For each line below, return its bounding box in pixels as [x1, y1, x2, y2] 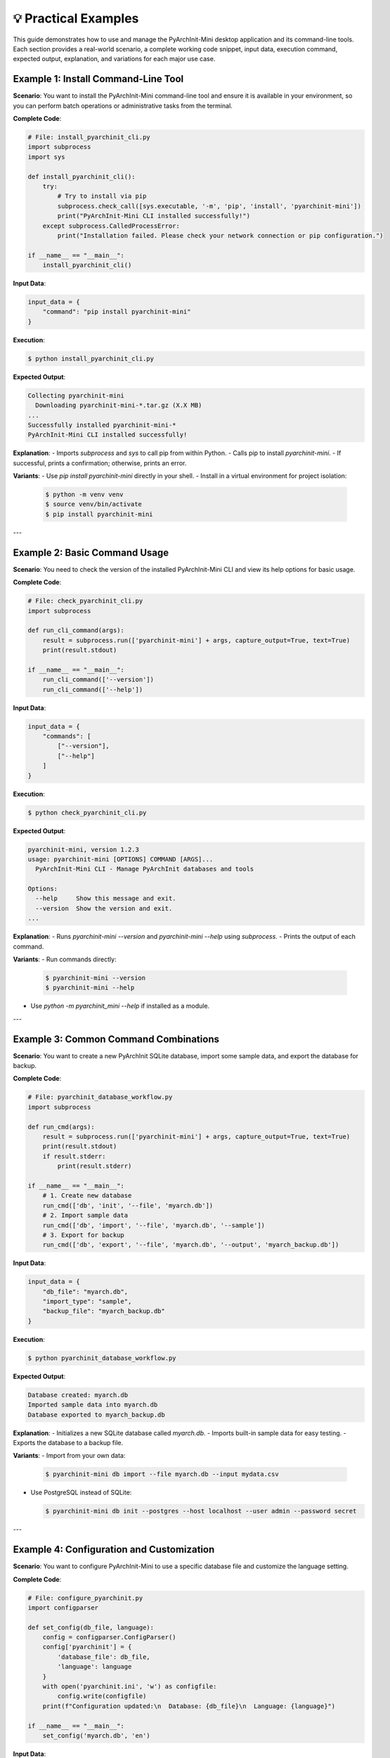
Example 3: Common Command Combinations [13, 1033, 219, 1045]
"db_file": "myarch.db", [42, 1288, 129, 1295]
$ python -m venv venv [45, 491, 124, 499]
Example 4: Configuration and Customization [13, 1544, 215, 1555]
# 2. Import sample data [42, 1212, 129, 1219]
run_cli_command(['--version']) [42, 676, 155, 684]
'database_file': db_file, [57, 1653, 150, 1661]
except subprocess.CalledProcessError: [42, 222, 181, 230]
